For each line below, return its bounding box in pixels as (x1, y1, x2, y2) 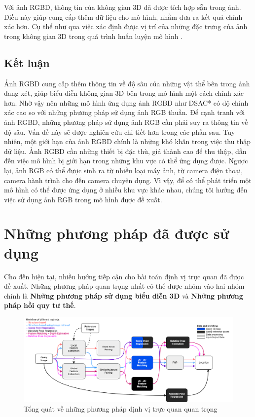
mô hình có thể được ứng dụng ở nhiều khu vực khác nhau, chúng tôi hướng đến (4, 185, 248, 195)
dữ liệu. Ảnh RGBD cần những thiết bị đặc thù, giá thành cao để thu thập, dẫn (4, 146, 247, 156)
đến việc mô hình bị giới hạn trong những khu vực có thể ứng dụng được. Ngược (4, 155, 248, 166)
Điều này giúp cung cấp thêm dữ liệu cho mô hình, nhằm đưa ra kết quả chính (4, 11, 243, 22)
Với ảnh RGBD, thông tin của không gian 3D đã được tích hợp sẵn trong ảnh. (4, 2, 241, 12)
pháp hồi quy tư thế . (4, 300, 76, 310)
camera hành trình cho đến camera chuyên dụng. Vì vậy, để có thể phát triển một (4, 175, 252, 185)
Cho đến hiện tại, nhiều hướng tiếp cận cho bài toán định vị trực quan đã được (4, 271, 244, 281)
